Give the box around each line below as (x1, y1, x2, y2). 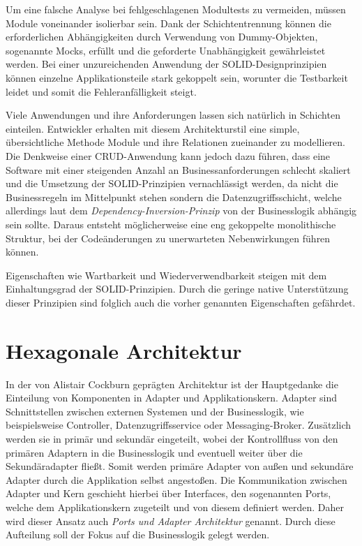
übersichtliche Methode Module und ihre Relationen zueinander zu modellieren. (6, 135, 345, 149)
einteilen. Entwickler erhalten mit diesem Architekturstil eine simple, (6, 121, 300, 135)
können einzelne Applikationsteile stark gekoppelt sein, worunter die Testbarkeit (6, 70, 348, 84)
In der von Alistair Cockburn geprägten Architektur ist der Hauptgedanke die (6, 376, 338, 391)
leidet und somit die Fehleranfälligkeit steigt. (6, 84, 197, 98)
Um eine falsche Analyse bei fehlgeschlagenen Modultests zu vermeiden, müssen (6, 2, 346, 16)
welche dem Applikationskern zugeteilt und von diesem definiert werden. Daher (6, 499, 345, 514)
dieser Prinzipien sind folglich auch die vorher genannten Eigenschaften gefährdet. (6, 295, 356, 309)
